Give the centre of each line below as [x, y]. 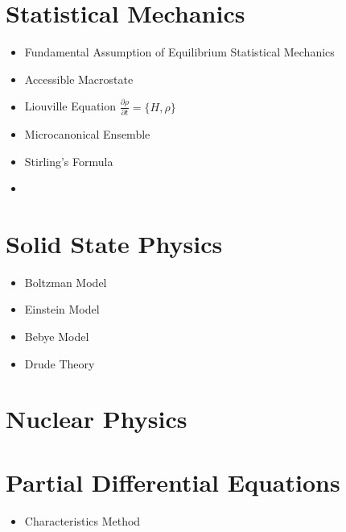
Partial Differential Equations [173, 482]
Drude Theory [60, 363]
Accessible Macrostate [79, 79]
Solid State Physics [114, 243]
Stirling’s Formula [69, 161]
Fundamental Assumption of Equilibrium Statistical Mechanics [179, 52]
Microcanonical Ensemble [87, 133]
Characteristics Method [82, 520]
